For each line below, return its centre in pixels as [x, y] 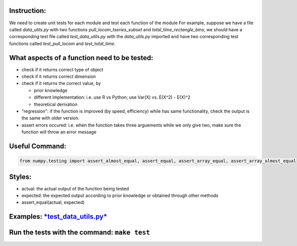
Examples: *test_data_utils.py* [58, 216]
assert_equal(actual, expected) [53, 202]
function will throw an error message [59, 132]
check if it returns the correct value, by [61, 83]
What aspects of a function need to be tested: [81, 58]
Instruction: [28, 11]
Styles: [20, 177]
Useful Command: [38, 146]
